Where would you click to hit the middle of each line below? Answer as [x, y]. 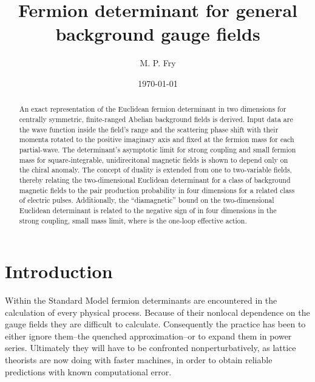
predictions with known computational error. [88, 371]
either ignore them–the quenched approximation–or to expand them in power [148, 336]
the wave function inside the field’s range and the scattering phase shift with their [149, 129]
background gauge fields [158, 34]
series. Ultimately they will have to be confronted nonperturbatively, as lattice [151, 348]
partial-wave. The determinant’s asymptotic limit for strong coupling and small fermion [157, 149]
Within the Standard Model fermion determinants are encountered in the [141, 300]
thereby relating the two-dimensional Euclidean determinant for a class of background [155, 179]
